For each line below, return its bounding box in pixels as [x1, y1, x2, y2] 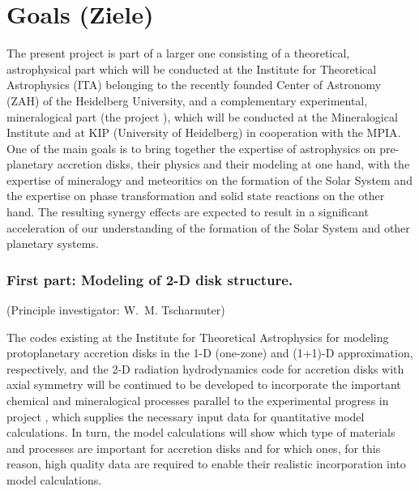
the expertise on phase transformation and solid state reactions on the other [6, 187, 385, 204]
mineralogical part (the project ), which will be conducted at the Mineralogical [6, 108, 398, 125]
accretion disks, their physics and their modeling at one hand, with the [57, 156, 410, 173]
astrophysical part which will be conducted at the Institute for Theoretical [6, 60, 377, 77]
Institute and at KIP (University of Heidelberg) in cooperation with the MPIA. [6, 124, 401, 141]
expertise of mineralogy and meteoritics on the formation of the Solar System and [6, 171, 413, 188]
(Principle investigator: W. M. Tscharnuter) [6, 301, 225, 318]
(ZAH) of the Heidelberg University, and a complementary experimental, [6, 92, 368, 109]
